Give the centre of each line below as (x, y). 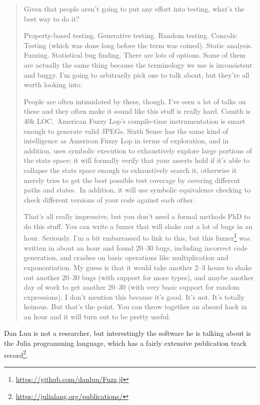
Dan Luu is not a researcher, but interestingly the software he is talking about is (127, 333)
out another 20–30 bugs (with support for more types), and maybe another (139, 277)
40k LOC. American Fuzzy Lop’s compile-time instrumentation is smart (134, 121)
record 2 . (16, 354)
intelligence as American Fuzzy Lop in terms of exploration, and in (126, 141)
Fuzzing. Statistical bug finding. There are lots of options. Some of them (134, 55)
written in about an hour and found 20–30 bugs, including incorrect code (135, 247)
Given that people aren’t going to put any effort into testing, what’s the (134, 9)
